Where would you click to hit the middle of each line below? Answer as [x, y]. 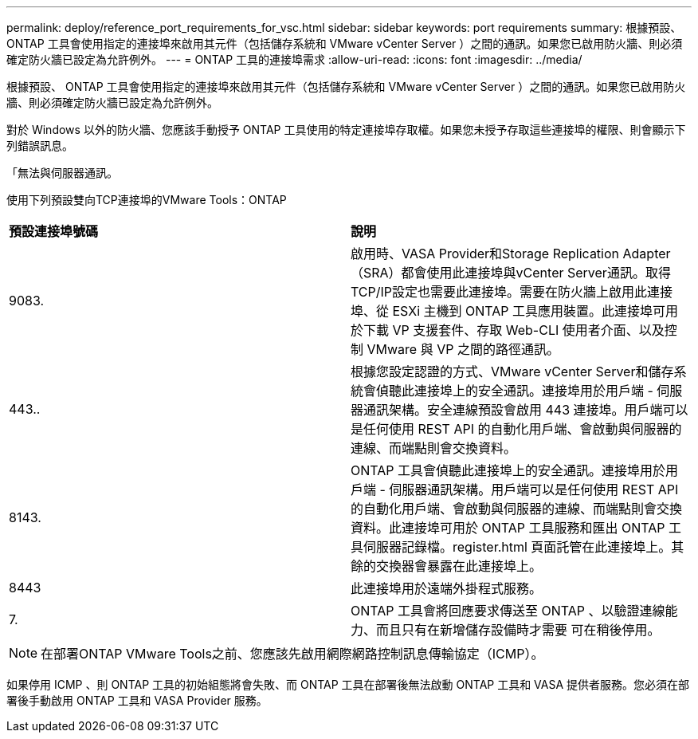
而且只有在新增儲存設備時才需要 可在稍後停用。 [518, 630]
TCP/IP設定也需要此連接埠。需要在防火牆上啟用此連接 [512, 292]
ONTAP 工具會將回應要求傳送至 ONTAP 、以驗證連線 [508, 611]
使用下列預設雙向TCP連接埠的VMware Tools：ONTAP [147, 200]
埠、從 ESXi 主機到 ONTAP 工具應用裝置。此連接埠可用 [515, 311]
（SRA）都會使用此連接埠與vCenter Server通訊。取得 [511, 273]
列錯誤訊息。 [40, 145]
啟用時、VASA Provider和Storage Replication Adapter [511, 254]
